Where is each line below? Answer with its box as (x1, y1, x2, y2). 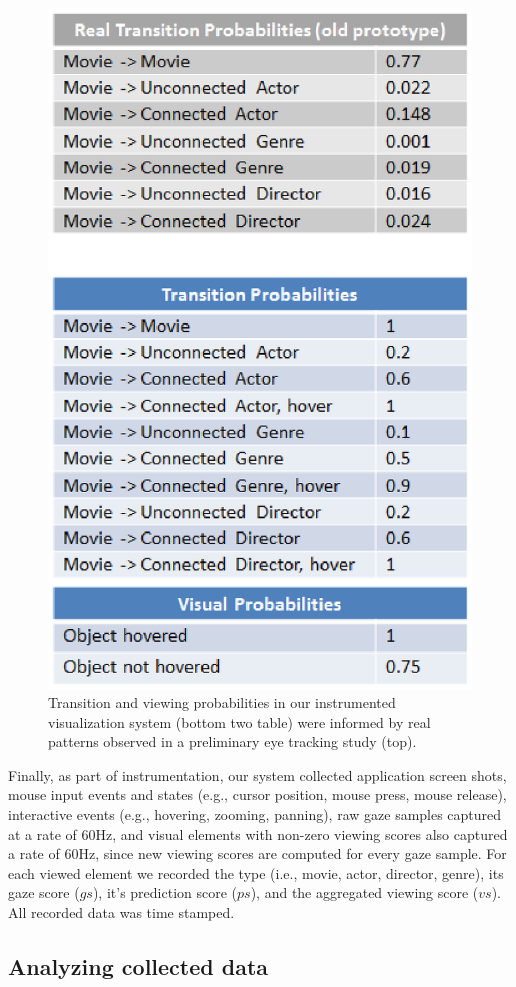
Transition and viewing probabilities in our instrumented (48, 692, 396, 713)
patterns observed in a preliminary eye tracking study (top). (48, 731, 417, 752)
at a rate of (8, 823, 77, 844)
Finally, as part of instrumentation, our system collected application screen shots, (8, 764, 507, 785)
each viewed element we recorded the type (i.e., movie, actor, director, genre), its (8, 862, 504, 883)
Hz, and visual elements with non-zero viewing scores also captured (95, 823, 508, 844)
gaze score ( (8, 882, 80, 903)
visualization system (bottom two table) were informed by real (48, 711, 431, 732)
